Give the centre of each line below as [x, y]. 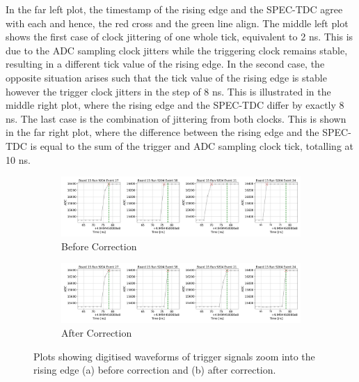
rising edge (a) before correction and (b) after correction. [155, 370]
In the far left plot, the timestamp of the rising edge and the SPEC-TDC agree [174, 9]
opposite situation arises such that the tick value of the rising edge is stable [166, 77]
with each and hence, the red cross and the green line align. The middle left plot [177, 23]
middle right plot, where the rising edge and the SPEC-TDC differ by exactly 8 [175, 105]
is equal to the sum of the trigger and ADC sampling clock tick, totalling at [192, 145]
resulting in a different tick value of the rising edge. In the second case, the [165, 64]
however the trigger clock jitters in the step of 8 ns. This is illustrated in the [168, 91]
